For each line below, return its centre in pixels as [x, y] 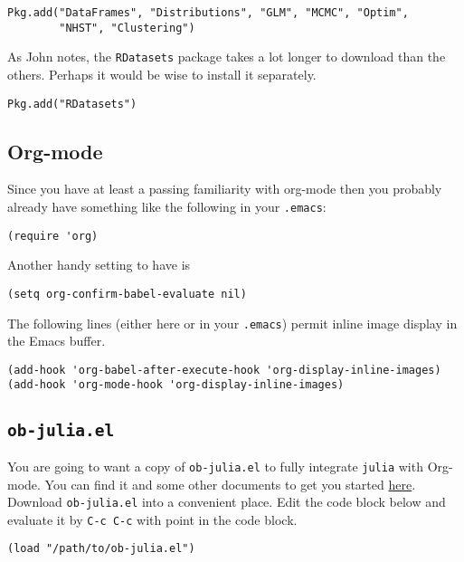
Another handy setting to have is [99, 265]
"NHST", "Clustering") [127, 28]
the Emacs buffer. [57, 341]
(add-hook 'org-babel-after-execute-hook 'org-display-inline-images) [224, 370]
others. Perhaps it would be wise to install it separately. [162, 74]
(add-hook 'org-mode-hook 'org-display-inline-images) [176, 385]
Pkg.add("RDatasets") [72, 104]
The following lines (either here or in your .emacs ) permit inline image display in [232, 323]
